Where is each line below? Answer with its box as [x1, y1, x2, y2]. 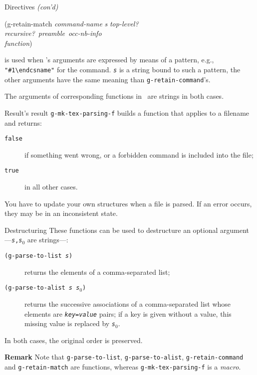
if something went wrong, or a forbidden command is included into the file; [24, 149, 254, 160]
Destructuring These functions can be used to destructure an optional [4, 224, 218, 235]
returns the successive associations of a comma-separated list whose [24, 298, 231, 309]
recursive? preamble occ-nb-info [4, 28, 102, 38]
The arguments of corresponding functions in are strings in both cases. [4, 91, 224, 101]
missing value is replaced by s [24, 318, 116, 329]
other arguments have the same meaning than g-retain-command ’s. [4, 74, 211, 84]
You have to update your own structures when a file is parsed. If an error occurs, [4, 198, 252, 208]
